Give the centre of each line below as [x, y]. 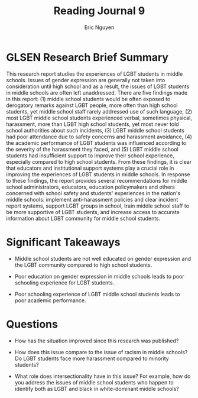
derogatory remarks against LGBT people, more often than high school [92, 105]
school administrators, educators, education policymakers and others [91, 187]
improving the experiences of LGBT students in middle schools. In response [98, 174]
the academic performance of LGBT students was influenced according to [96, 143]
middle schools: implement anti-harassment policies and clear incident [92, 199]
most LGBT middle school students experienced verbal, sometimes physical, [99, 118]
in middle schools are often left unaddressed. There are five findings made [97, 92]
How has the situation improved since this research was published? [97, 341]
